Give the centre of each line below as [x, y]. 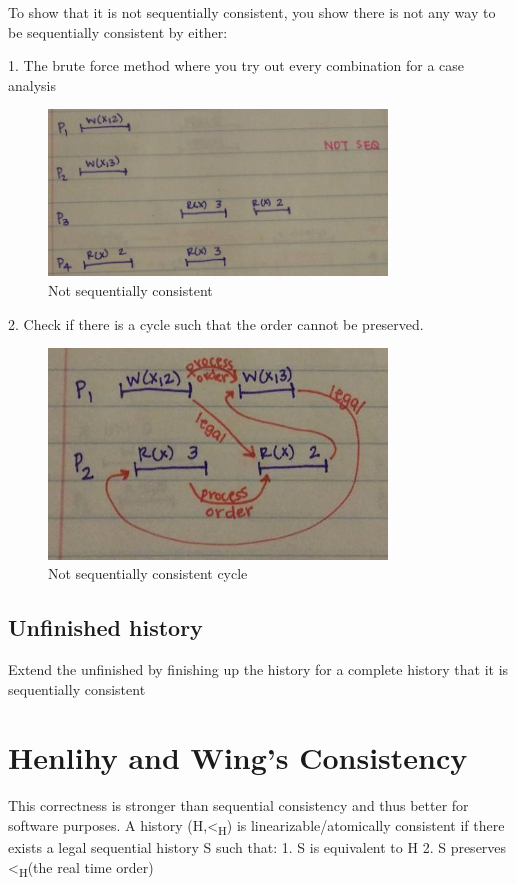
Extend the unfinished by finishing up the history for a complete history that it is [258, 669]
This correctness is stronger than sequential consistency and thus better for [238, 805]
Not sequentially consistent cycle [148, 573]
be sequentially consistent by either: [118, 31]
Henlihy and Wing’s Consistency [238, 757]
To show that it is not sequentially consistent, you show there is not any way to [252, 12]
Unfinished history [105, 627]
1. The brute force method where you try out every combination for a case [236, 65]
